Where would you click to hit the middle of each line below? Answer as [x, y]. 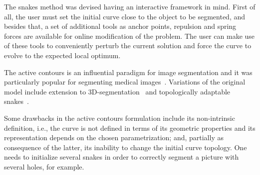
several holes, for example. [44, 166]
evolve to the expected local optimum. [62, 55]
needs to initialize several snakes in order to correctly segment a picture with [122, 157]
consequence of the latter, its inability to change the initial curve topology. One [126, 147]
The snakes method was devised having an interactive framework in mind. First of [130, 6]
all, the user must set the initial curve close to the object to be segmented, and [125, 16]
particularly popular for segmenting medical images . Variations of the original [125, 82]
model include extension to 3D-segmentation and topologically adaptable [117, 91]
